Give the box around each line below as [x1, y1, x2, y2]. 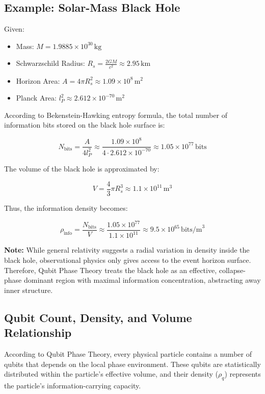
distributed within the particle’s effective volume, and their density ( [4, 368, 218, 379]
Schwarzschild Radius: [16, 58, 85, 68]
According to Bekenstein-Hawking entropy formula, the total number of [4, 109, 227, 120]
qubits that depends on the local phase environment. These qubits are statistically [4, 358, 261, 369]
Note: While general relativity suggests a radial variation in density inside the [4, 244, 250, 255]
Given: [4, 23, 24, 34]
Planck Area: [16, 92, 57, 103]
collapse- [219, 264, 246, 275]
